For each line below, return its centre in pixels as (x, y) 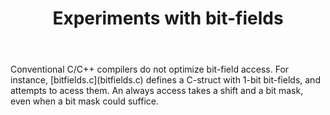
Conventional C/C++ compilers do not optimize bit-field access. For (150, 69)
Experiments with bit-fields (168, 18)
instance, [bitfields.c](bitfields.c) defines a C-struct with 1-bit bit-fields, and (165, 80)
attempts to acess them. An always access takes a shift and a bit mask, (157, 91)
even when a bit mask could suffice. (85, 101)
